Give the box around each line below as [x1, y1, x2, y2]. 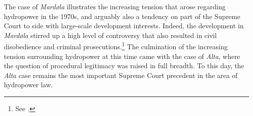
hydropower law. [4, 79, 53, 90]
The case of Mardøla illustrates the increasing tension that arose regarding [4, 1, 226, 11]
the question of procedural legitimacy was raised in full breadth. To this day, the [4, 60, 244, 71]
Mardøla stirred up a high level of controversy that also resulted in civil [4, 30, 217, 40]
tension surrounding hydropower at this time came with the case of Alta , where [4, 51, 240, 61]
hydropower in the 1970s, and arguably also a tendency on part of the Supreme [4, 11, 240, 21]
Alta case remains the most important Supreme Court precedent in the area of [4, 70, 237, 80]
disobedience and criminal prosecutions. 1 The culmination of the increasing [4, 40, 228, 52]
